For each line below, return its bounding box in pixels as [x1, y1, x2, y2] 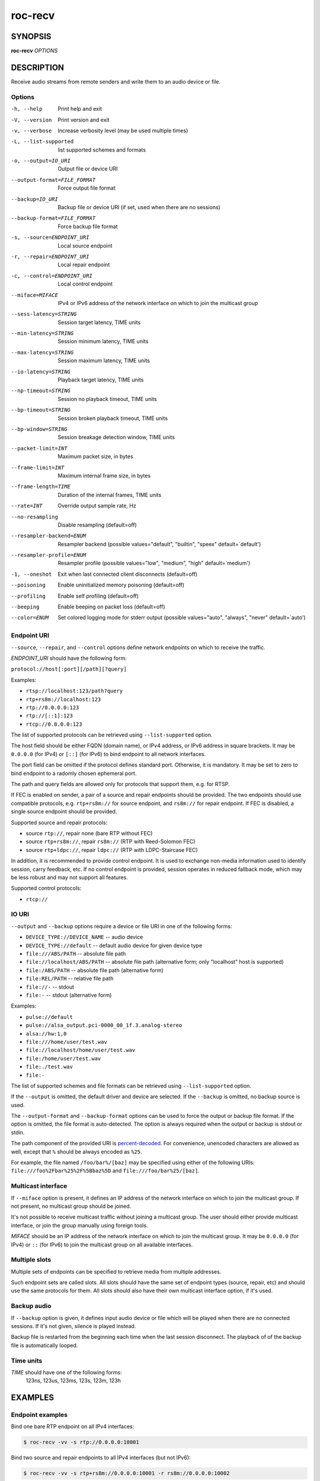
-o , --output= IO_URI [11, 158, 71, 164]
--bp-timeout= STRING [11, 406, 71, 413]
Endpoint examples [11, 1411, 68, 1419]
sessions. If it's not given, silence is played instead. [11, 1322, 136, 1329]
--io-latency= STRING [11, 368, 71, 375]
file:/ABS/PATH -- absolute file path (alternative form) [25, 966, 164, 974]
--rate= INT [11, 502, 43, 509]
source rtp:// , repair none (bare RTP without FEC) [25, 829, 153, 836]
